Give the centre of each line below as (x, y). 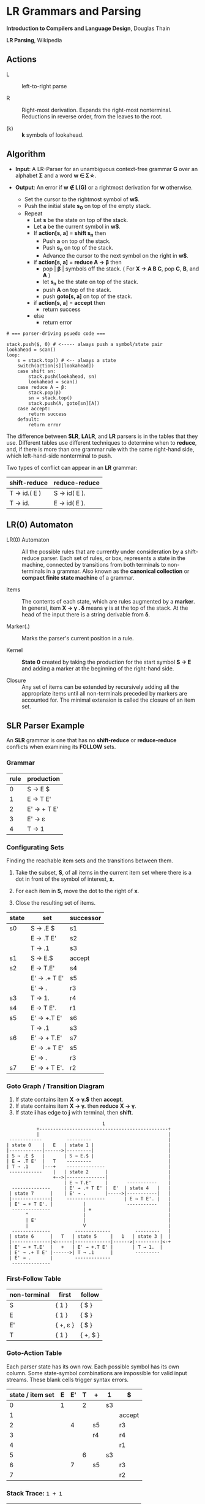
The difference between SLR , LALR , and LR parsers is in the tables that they (102, 436)
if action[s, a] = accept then (69, 302)
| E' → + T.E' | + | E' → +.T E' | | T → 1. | (86, 1247)
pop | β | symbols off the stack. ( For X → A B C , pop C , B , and (121, 269)
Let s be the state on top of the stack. (81, 220)
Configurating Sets (35, 847)
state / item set (32, 1395)
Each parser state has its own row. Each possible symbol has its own (93, 1367)
